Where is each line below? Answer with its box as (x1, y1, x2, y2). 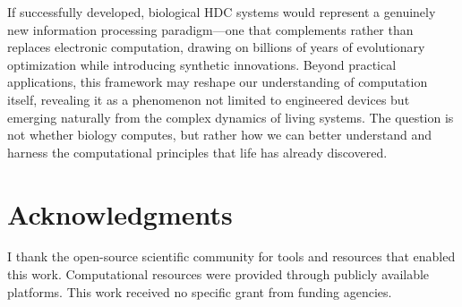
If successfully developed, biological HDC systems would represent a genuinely (7, 3, 436, 21)
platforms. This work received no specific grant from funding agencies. (7, 282, 392, 301)
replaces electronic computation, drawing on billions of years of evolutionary (7, 38, 425, 56)
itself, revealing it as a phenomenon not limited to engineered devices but (7, 90, 410, 108)
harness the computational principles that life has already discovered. (7, 142, 388, 161)
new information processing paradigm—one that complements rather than (7, 20, 414, 38)
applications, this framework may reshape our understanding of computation (7, 72, 428, 91)
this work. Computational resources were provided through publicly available (7, 265, 430, 284)
